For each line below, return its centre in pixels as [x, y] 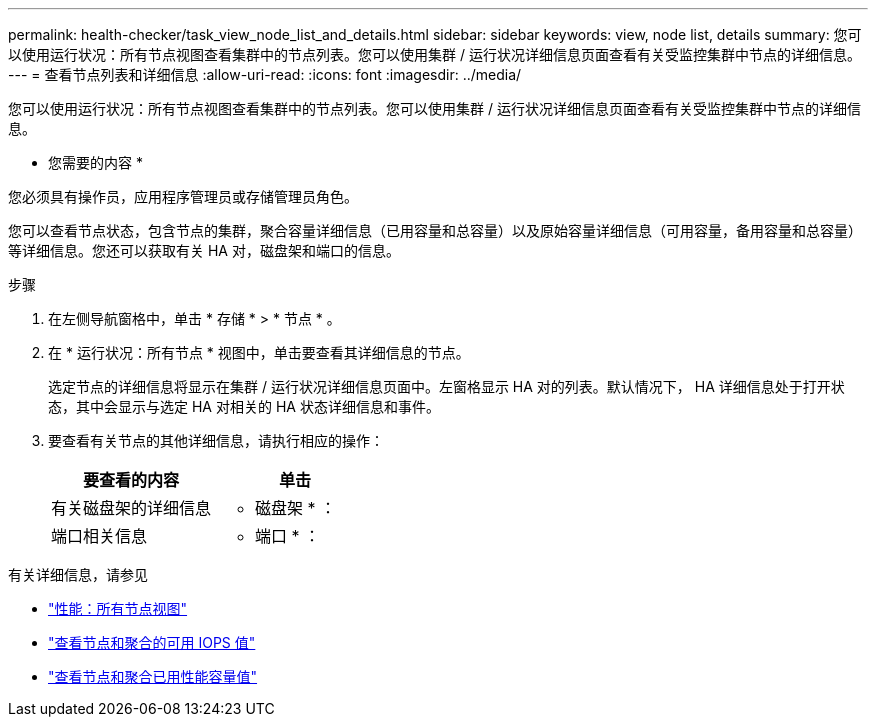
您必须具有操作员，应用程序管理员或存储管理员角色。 [183, 196]
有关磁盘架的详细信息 [131, 508]
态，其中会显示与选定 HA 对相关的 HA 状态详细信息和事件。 [244, 406]
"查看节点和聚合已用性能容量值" [153, 676]
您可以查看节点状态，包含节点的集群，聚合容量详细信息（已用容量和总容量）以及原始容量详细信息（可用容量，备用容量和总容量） [435, 230]
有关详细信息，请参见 [78, 574]
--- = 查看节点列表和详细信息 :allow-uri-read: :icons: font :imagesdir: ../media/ [265, 74]
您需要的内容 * [95, 162]
